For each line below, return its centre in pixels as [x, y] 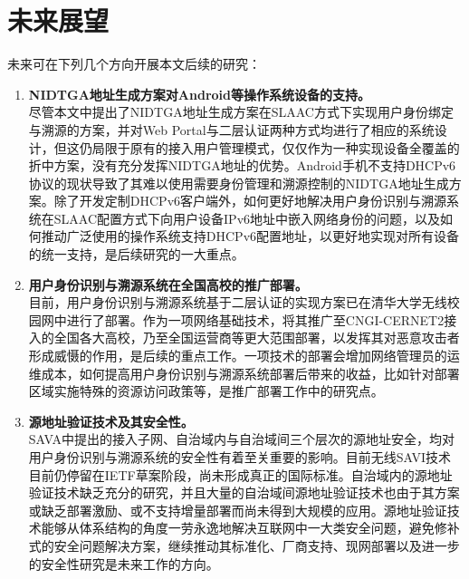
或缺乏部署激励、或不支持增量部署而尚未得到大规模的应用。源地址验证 [238, 510]
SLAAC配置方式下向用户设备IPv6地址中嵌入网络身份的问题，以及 [247, 218]
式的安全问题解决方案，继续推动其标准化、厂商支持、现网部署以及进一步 [244, 545]
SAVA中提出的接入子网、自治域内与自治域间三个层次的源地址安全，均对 [241, 439]
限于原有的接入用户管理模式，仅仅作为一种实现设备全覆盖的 [282, 147]
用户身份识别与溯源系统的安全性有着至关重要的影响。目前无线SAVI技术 [240, 457]
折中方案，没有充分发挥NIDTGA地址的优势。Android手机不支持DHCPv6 [242, 165]
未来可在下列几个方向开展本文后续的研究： [134, 64]
